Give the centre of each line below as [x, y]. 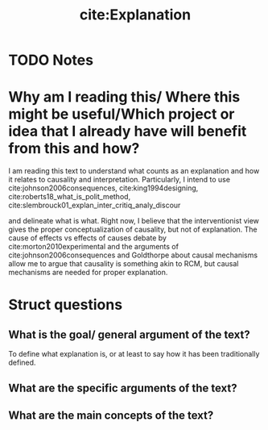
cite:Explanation [135, 15]
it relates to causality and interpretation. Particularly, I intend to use [120, 180]
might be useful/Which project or [122, 114]
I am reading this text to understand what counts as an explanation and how [134, 171]
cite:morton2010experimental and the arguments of [94, 247]
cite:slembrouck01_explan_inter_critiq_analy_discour [95, 205]
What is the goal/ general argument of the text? [130, 334]
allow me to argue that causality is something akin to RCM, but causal [124, 264]
